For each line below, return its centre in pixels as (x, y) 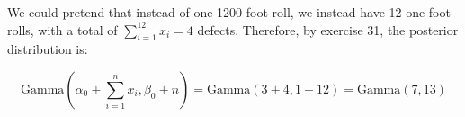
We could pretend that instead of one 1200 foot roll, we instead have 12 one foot (229, 12)
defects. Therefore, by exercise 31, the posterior (328, 29)
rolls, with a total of (63, 29)
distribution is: (48, 49)
